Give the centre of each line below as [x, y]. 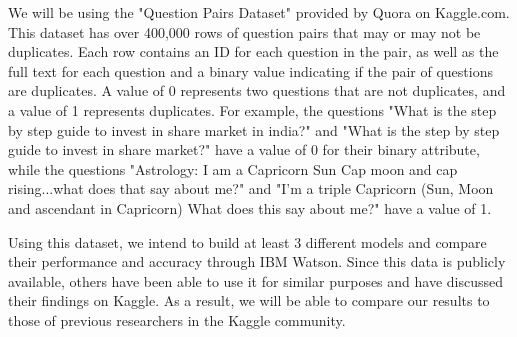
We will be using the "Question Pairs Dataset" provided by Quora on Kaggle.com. [259, 12]
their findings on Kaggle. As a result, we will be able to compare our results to [249, 300]
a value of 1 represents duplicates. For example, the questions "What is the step [252, 109]
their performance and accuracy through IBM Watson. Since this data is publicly [257, 261]
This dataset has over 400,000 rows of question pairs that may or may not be [244, 31]
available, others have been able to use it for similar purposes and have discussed [256, 280]
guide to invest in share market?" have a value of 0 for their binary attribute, [244, 149]
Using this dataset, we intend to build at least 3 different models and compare [247, 241]
